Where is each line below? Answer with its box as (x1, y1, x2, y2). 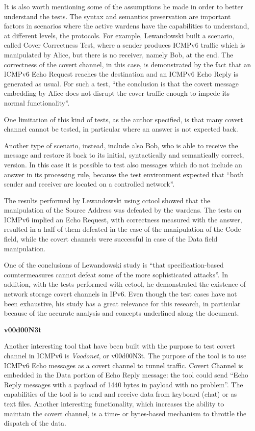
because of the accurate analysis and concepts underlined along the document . (4, 308, 239, 318)
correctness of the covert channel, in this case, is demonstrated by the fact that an (4, 59, 251, 69)
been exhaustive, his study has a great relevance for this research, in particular (4, 298, 241, 308)
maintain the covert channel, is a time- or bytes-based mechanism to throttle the (4, 408, 247, 418)
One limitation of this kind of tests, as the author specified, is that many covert (4, 114, 243, 124)
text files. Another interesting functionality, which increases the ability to (4, 398, 224, 408)
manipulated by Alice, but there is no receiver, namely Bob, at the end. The (4, 49, 233, 59)
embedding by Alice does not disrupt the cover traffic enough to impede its (4, 88, 229, 98)
